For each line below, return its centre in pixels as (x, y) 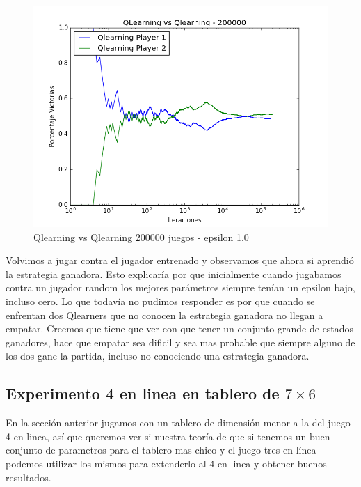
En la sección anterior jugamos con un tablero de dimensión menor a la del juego (178, 423)
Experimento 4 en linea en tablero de (143, 393)
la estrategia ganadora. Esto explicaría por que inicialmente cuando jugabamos (174, 273)
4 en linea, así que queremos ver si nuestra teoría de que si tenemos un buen (168, 436)
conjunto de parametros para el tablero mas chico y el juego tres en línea (161, 450)
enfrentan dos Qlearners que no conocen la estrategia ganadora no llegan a (165, 315)
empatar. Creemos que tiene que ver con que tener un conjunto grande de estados (180, 328)
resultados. (29, 477)
